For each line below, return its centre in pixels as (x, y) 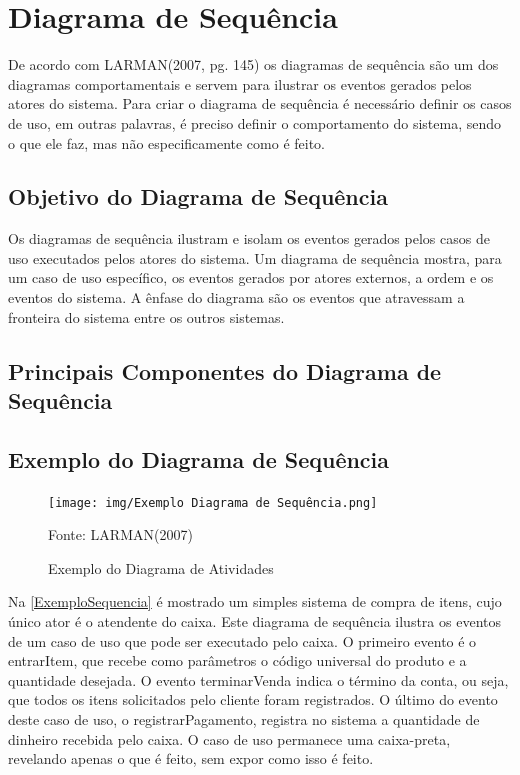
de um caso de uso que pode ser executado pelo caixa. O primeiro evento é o (242, 640)
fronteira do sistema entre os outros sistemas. (146, 316)
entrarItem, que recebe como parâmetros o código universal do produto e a (237, 660)
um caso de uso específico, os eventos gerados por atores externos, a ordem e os (251, 277)
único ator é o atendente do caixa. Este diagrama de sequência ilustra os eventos (254, 621)
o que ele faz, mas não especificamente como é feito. (167, 142)
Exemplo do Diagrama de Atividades (161, 567)
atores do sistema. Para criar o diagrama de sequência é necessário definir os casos (260, 103)
